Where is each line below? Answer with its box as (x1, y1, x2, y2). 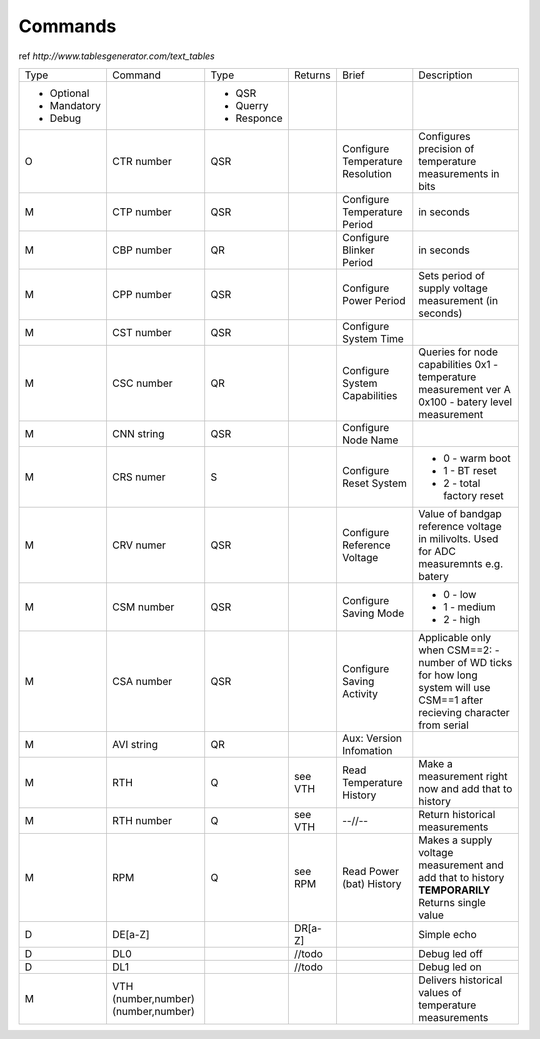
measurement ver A (418, 382, 512, 396)
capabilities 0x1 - (418, 357, 499, 371)
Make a (418, 756, 454, 770)
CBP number (111, 243, 172, 257)
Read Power (341, 864, 400, 878)
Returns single (418, 895, 486, 909)
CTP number (111, 205, 172, 219)
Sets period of (418, 268, 485, 282)
